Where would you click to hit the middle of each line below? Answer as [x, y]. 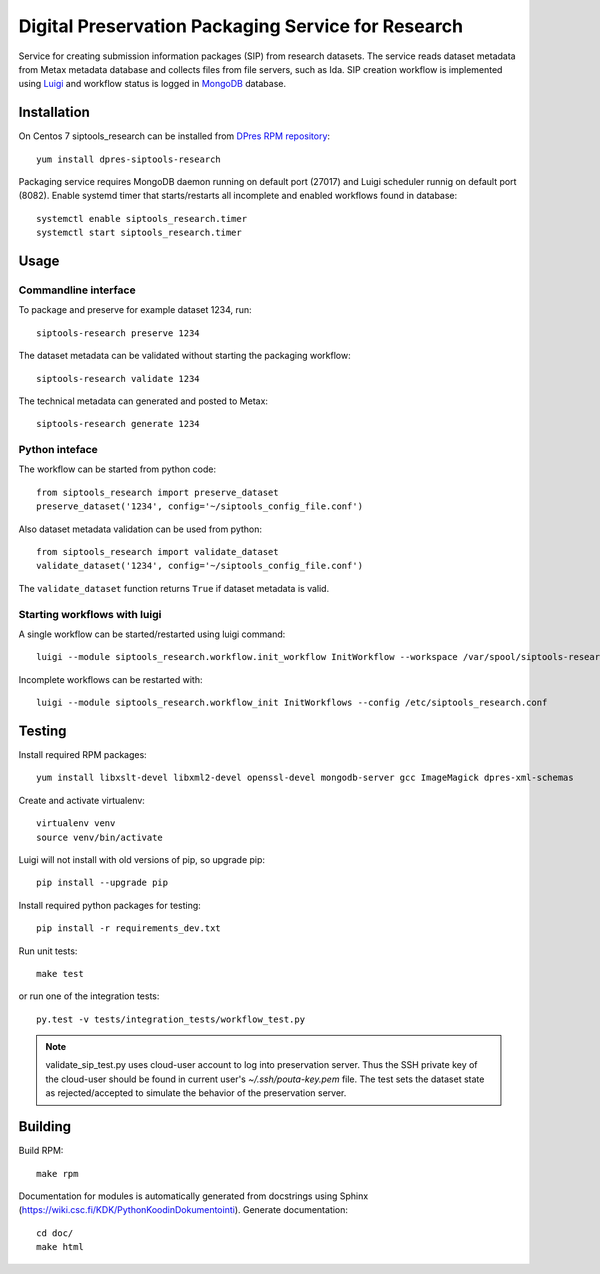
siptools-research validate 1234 [118, 378]
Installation [54, 112]
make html [60, 1247]
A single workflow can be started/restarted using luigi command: [152, 634]
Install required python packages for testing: [110, 905]
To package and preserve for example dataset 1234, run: [135, 310]
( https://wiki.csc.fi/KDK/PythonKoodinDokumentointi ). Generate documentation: [183, 1210]
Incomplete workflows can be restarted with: [110, 679]
